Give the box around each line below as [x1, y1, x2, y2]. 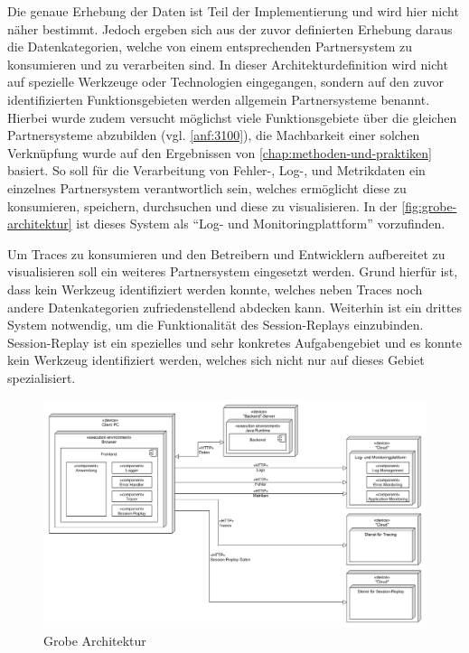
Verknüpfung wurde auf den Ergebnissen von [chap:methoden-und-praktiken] [7, 143, 432, 162]
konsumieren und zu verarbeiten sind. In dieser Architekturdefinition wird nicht [7, 54, 448, 73]
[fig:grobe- [401, 196, 457, 215]
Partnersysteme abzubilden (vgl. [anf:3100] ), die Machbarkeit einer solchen [7, 126, 420, 145]
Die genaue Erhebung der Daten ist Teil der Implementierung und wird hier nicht [7, 2, 459, 20]
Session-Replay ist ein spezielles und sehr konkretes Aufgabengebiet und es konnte [7, 332, 462, 351]
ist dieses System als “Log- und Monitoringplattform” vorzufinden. [76, 214, 446, 233]
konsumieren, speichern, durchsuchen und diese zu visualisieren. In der [7, 196, 398, 215]
